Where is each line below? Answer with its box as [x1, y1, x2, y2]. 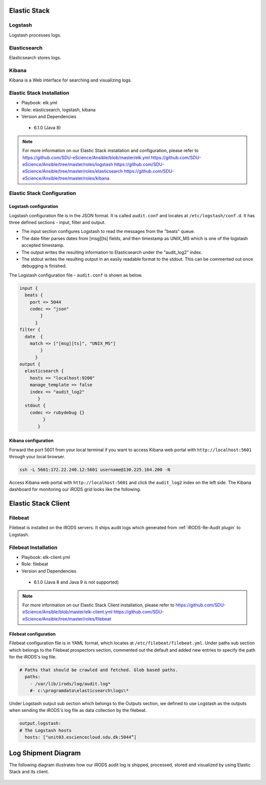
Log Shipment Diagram [9, 748, 81, 757]
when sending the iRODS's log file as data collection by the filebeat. [9, 707, 147, 713]
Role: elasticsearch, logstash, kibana [21, 107, 96, 113]
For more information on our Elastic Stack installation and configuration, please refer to [22, 148, 199, 154]
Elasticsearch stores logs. [9, 54, 62, 60]
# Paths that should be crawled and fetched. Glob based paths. [19, 667, 178, 672]
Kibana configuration [9, 437, 54, 444]
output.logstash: [19, 721, 62, 726]
